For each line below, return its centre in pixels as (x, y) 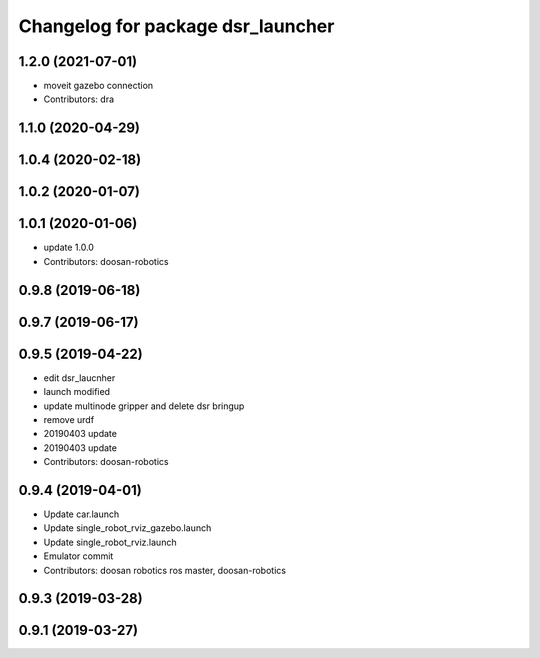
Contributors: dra (79, 99)
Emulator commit (78, 556)
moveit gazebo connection (98, 86)
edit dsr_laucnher (79, 377)
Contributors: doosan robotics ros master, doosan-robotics (165, 570)
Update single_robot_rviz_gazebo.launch (127, 528)
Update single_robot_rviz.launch (110, 542)
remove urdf (69, 419)
